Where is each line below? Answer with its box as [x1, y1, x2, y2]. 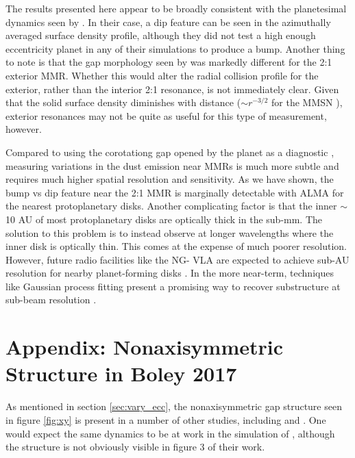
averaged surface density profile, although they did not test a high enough [5, 28, 316, 42]
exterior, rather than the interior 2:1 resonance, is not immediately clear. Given [5, 81, 339, 96]
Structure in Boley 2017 [5, 359, 237, 387]
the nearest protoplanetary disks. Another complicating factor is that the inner [5, 199, 337, 213]
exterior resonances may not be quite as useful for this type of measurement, [5, 108, 327, 123]
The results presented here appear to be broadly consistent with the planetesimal [5, 1, 347, 15]
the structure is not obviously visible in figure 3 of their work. [5, 440, 265, 454]
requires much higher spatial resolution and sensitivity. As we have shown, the [5, 172, 334, 186]
